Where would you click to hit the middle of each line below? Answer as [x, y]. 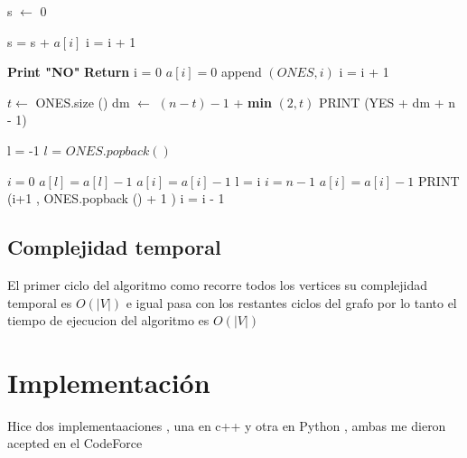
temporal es [40, 302]
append [241, 72]
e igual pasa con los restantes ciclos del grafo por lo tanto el [291, 302]
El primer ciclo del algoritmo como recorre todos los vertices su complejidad [218, 284]
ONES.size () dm [83, 102]
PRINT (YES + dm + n [387, 102]
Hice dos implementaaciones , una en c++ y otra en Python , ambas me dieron [227, 425]
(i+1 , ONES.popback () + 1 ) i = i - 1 [116, 198]
